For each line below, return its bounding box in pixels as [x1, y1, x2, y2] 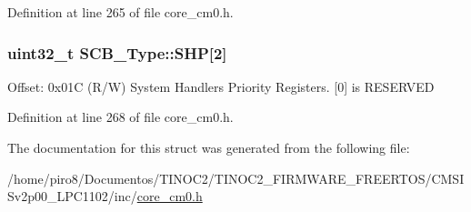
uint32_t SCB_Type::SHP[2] [7, 41, 227, 64]
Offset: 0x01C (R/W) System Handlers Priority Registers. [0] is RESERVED [7, 76, 435, 96]
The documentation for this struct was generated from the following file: [7, 138, 410, 156]
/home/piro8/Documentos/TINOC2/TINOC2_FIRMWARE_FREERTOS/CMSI [7, 168, 465, 187]
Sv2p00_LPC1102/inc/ [7, 187, 137, 206]
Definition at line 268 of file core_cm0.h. [7, 107, 234, 126]
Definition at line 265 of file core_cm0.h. [7, 3, 234, 21]
